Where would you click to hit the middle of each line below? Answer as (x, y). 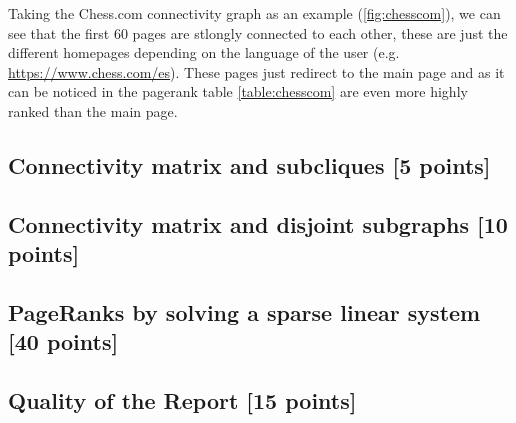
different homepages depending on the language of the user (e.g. (204, 52)
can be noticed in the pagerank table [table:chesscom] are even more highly (238, 91)
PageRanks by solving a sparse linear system (244, 311)
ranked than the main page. (93, 110)
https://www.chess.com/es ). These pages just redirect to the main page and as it (256, 71)
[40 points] (63, 341)
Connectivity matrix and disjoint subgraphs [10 (258, 223)
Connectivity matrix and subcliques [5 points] (249, 164)
